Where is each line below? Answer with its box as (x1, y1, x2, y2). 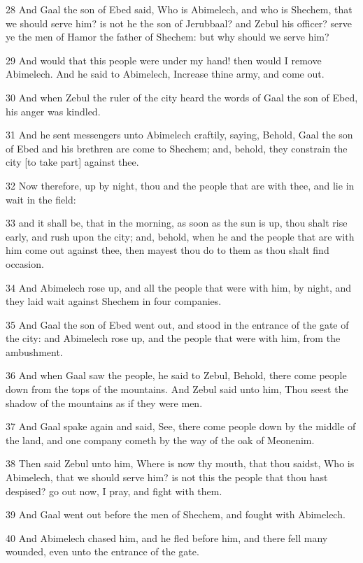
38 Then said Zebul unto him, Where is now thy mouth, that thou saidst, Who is (6, 456, 355, 471)
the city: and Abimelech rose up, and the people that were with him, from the (6, 331, 341, 345)
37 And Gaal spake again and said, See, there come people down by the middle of (6, 419, 356, 434)
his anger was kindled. (6, 104, 101, 118)
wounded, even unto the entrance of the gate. (6, 544, 199, 559)
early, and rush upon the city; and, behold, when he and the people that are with (6, 229, 355, 243)
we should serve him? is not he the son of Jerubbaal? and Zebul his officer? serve (6, 15, 353, 30)
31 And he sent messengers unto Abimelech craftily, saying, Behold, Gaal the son (6, 127, 353, 142)
